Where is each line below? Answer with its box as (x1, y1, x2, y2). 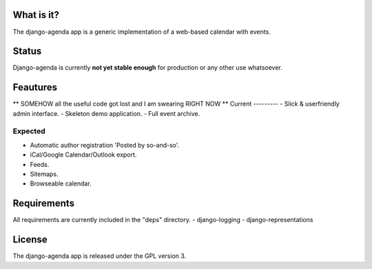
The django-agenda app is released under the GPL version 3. (12, 252, 187, 260)
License (12, 234, 48, 246)
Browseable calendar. (30, 179, 92, 188)
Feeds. (30, 160, 50, 168)
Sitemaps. (30, 170, 59, 179)
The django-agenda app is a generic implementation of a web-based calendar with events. (12, 28, 271, 36)
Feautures (12, 81, 58, 93)
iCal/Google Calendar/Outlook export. (30, 150, 137, 159)
